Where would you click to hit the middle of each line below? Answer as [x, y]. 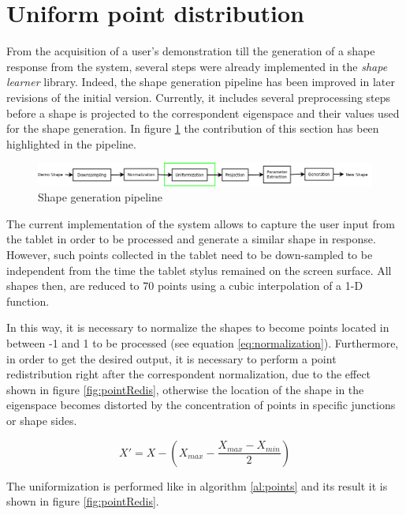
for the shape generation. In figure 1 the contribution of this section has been [193, 128]
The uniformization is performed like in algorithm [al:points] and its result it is [197, 485]
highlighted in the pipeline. [71, 143]
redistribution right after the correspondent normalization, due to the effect [189, 374]
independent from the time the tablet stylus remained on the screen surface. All [199, 270]
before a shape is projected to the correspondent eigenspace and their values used [203, 113]
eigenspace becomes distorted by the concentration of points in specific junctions [201, 405]
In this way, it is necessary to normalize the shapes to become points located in [198, 327]
